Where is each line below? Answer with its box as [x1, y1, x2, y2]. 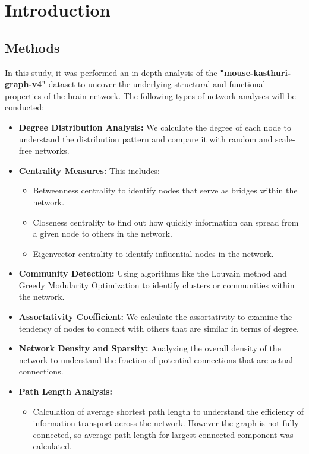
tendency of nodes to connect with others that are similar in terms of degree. [18, 322, 299, 334]
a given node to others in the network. [33, 227, 172, 240]
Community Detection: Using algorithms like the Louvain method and [18, 267, 287, 280]
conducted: [5, 101, 45, 113]
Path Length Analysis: [18, 385, 112, 398]
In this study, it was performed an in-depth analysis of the [5, 66, 217, 78]
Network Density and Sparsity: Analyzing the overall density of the [18, 342, 281, 354]
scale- [275, 132, 295, 145]
